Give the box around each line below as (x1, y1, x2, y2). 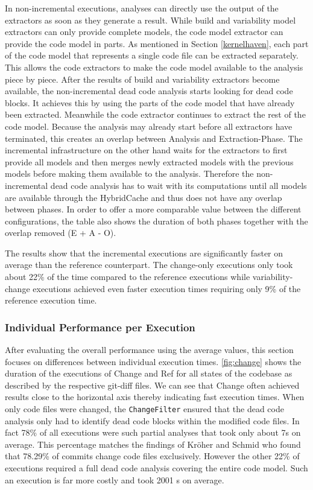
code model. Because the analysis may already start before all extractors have (5, 119, 292, 132)
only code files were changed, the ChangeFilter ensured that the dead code (5, 402, 284, 415)
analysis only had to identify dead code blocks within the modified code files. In (5, 414, 300, 427)
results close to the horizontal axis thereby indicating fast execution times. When (5, 390, 305, 403)
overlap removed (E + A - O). (5, 226, 116, 239)
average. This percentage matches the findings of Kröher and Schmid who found (5, 437, 301, 450)
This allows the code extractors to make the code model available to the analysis (5, 60, 303, 73)
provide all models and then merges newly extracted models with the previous (5, 155, 294, 168)
